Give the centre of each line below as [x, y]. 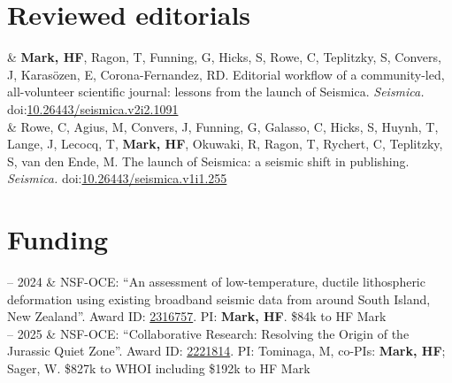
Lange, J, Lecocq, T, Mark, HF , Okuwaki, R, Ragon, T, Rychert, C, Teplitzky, [225, 144]
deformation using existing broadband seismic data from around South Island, [219, 299]
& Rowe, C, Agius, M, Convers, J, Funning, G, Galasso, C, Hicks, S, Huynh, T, [223, 126]
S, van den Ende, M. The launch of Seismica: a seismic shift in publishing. [208, 161]
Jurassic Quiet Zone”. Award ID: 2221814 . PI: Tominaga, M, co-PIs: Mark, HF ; [226, 351]
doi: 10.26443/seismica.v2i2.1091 [93, 108]
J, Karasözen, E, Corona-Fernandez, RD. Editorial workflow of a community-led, [226, 74]
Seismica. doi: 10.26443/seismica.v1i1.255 [117, 178]
